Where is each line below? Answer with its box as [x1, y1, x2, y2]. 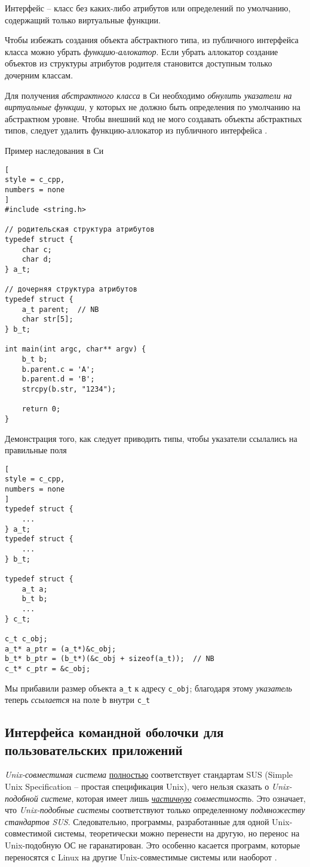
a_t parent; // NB [22, 305, 99, 314]
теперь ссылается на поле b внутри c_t [5, 693, 151, 706]
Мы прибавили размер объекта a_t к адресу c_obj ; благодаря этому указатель [5, 681, 292, 694]
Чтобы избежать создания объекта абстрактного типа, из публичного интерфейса [5, 34, 299, 46]
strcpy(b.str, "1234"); [22, 384, 116, 393]
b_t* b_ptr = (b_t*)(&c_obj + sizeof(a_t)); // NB [5, 654, 214, 663]
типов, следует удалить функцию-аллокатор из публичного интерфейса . [5, 124, 268, 137]
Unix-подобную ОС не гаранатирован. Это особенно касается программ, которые [5, 839, 300, 851]
